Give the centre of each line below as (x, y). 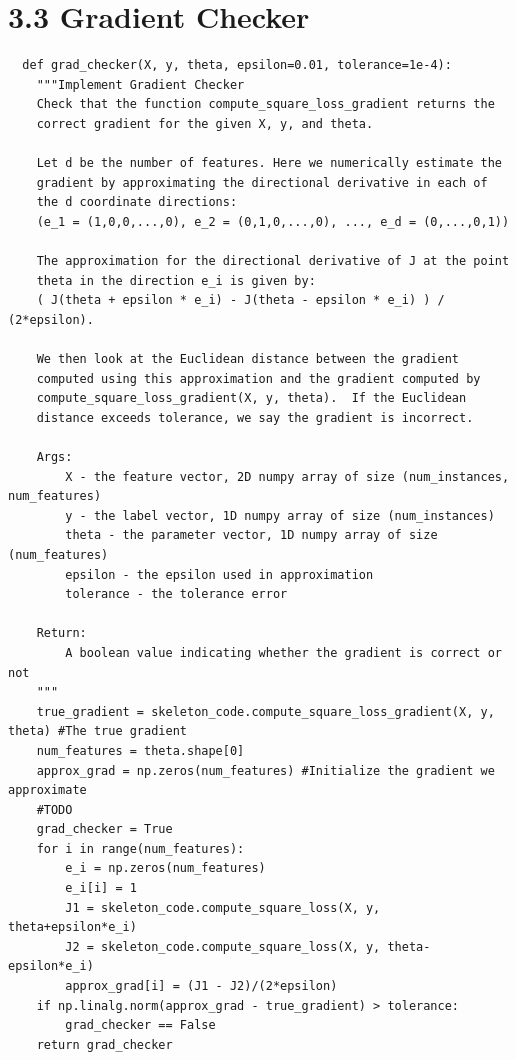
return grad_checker (104, 1044)
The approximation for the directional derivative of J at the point (273, 261)
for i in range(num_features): (140, 848)
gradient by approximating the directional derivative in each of (262, 182)
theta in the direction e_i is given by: (176, 280)
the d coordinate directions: (137, 202)
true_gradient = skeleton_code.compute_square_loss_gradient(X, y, (265, 711)
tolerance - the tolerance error (176, 594)
